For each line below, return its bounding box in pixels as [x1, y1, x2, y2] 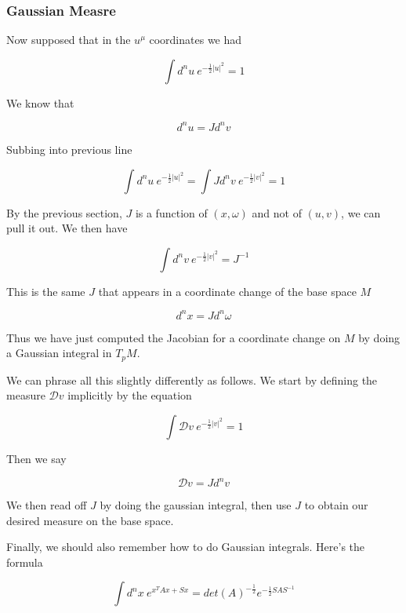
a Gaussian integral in [6, 345, 112, 361]
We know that [6, 94, 74, 111]
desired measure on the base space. [6, 512, 174, 528]
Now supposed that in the [6, 31, 131, 48]
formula [6, 553, 43, 570]
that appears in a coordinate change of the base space [98, 283, 357, 299]
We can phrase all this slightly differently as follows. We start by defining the [6, 371, 378, 388]
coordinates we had [149, 31, 242, 48]
